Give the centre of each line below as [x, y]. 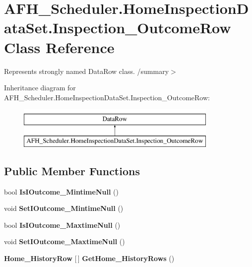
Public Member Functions [72, 170]
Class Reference [59, 47]
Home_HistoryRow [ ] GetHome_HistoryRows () [89, 258]
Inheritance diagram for [40, 88]
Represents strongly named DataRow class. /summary [87, 71]
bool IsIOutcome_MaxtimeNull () [62, 225]
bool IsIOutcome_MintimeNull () [61, 191]
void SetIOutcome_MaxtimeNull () [64, 241]
